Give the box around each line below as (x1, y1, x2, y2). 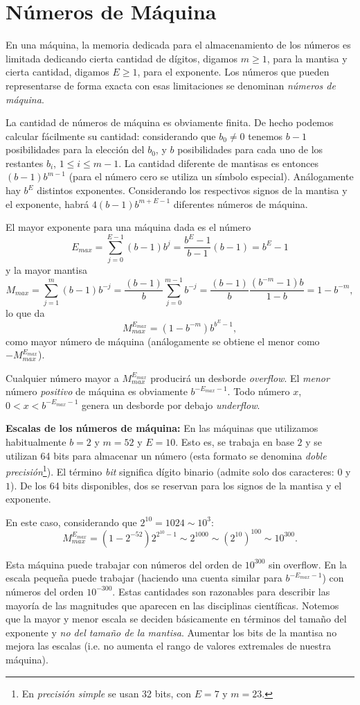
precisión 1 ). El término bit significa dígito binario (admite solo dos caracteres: (6, 462, 334, 478)
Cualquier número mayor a (6, 370, 119, 385)
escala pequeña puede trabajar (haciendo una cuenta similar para (6, 571, 282, 585)
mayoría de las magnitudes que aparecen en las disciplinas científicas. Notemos (6, 598, 339, 612)
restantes (6, 155, 44, 170)
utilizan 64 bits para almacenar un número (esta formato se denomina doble (6, 448, 327, 462)
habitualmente (6, 435, 66, 449)
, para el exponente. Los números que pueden (137, 64, 330, 79)
